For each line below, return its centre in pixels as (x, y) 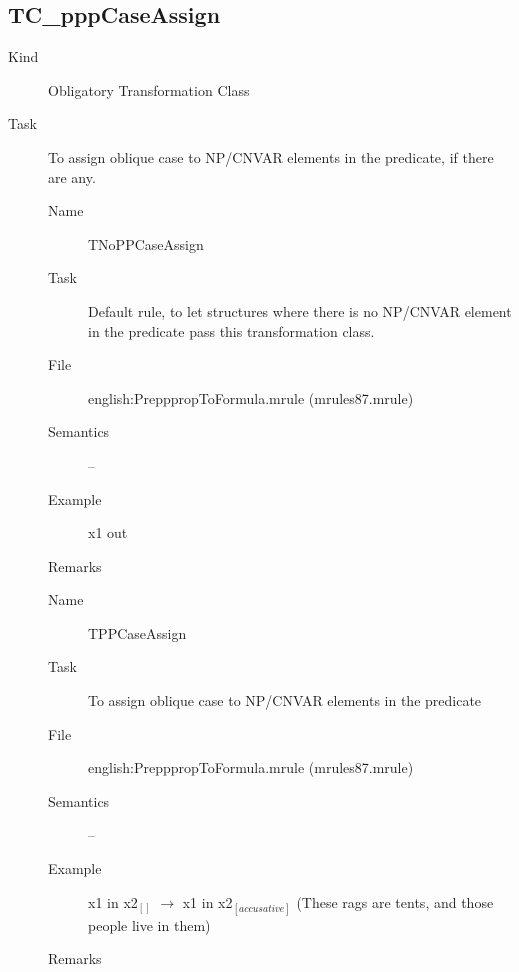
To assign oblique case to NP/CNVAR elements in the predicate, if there (271, 156)
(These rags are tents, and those (395, 901)
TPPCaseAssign (137, 632)
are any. (72, 176)
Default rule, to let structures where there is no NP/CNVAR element (300, 310)
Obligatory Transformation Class (149, 89)
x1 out (108, 532)
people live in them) (149, 924)
